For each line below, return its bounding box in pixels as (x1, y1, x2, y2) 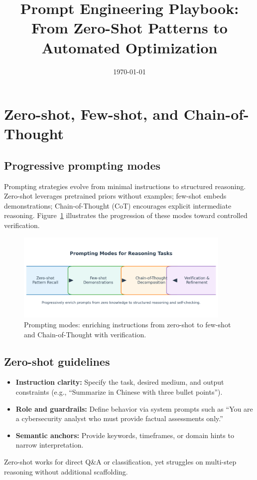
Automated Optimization (41, 37, 218, 57)
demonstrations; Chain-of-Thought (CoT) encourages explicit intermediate (4, 200, 232, 211)
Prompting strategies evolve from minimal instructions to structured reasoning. (4, 181, 246, 191)
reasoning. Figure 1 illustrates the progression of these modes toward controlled (4, 210, 248, 221)
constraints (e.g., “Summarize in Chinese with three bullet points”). (15, 386, 223, 397)
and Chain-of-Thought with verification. (24, 329, 146, 339)
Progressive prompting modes (4, 157, 161, 173)
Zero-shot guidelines (4, 353, 110, 369)
